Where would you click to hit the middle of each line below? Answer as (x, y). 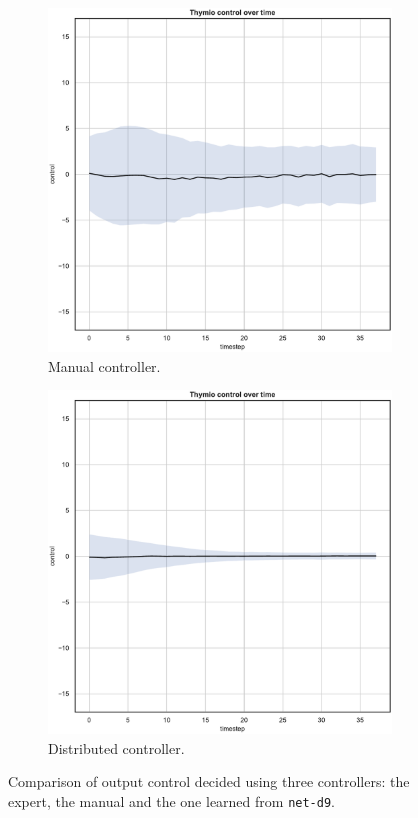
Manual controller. (104, 365)
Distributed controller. (116, 747)
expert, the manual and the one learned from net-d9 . (171, 800)
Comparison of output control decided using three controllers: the (209, 781)
